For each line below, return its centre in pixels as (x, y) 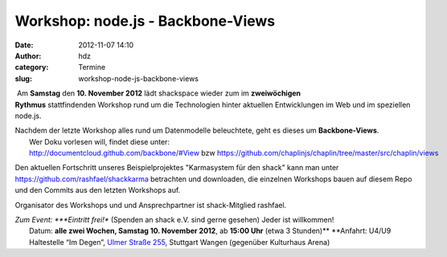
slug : (23, 78)
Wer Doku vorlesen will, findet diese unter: (100, 141)
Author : (28, 55)
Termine (92, 67)
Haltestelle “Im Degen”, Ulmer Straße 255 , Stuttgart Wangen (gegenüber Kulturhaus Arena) (180, 242)
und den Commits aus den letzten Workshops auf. (98, 190)
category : (32, 67)
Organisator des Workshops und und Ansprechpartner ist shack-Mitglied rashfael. (151, 205)
